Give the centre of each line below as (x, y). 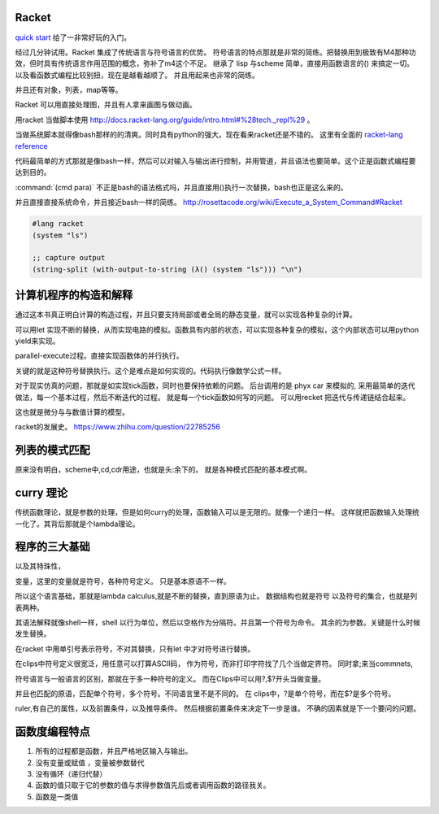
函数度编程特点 (52, 732)
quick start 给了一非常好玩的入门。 (73, 37)
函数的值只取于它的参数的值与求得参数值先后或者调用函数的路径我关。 (153, 786)
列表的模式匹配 (52, 450)
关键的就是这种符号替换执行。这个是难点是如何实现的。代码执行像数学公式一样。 (150, 371)
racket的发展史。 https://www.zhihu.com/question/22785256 (118, 427)
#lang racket (58, 224)
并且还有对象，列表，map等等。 (69, 90)
